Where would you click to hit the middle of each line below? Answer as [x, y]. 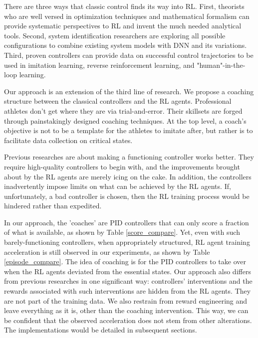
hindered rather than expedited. [53, 206]
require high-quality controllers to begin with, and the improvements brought [122, 166]
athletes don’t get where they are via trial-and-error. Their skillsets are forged [123, 110]
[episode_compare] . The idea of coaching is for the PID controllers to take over [125, 261]
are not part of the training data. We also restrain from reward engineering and [126, 300]
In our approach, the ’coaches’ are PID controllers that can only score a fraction [127, 222]
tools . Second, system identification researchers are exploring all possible [115, 35]
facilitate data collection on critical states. [68, 140]
